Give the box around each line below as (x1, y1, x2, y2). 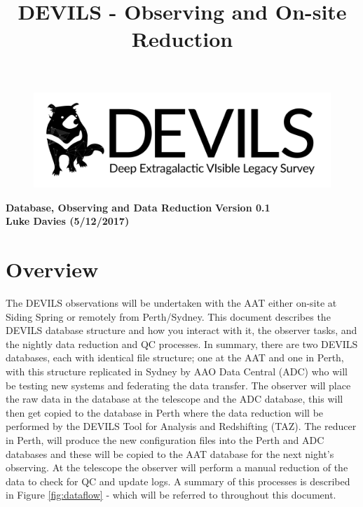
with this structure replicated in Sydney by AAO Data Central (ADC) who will (6, 364, 348, 379)
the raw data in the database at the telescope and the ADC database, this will (6, 391, 343, 406)
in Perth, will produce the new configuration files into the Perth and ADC (6, 433, 324, 447)
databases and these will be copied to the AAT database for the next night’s (6, 446, 334, 461)
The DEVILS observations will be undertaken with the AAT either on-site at (6, 296, 337, 310)
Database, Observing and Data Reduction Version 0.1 (6, 200, 270, 214)
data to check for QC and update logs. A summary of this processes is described (6, 473, 350, 488)
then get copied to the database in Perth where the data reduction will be (6, 405, 324, 419)
